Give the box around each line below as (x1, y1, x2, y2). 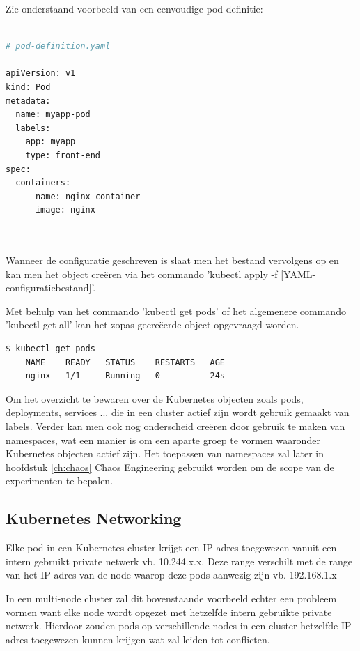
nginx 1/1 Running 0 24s (25, 371, 225, 381)
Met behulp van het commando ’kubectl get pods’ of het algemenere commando (6, 303, 346, 318)
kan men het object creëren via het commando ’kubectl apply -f (6, 266, 278, 281)
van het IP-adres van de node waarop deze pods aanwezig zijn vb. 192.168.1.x (6, 567, 337, 582)
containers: (15, 178, 71, 188)
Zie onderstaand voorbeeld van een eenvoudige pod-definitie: (6, 1, 263, 15)
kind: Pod (6, 82, 51, 92)
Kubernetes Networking (6, 507, 182, 529)
